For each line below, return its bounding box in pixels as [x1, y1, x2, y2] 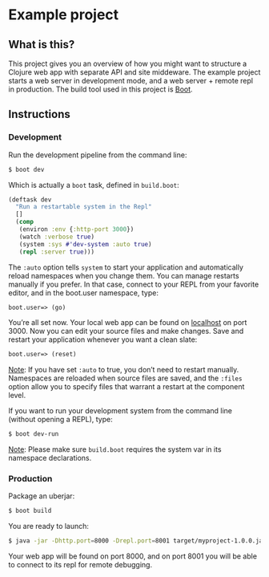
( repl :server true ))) [18, 247, 94, 256]
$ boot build [8, 507, 52, 515]
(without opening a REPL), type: [8, 415, 114, 425]
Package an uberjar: [8, 491, 75, 501]
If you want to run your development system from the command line [8, 406, 232, 416]
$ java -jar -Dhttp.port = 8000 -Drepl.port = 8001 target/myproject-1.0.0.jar [8, 537, 267, 545]
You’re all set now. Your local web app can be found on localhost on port [8, 318, 247, 327]
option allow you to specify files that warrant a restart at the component [8, 382, 245, 392]
